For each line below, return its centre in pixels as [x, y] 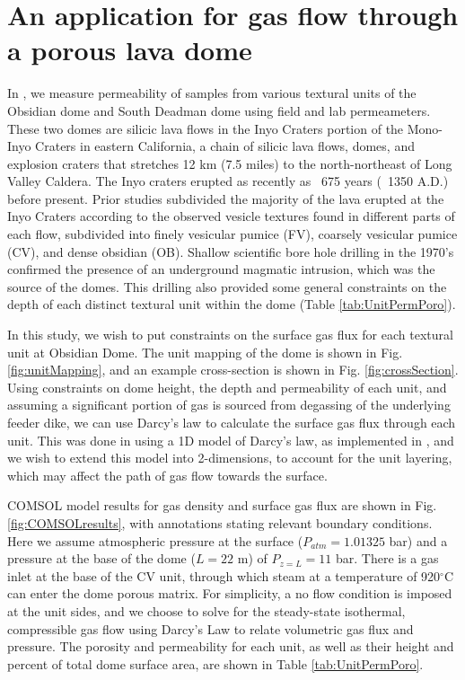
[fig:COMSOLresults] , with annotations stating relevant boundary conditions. [220, 522]
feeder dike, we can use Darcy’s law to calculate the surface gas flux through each [232, 422]
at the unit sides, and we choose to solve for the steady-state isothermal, [206, 610]
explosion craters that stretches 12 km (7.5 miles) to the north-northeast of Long [230, 163]
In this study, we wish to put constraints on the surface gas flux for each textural [230, 335]
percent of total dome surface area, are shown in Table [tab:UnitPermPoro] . [215, 663]
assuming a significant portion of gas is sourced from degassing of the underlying [229, 405]
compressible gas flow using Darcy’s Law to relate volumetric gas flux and [211, 628]
